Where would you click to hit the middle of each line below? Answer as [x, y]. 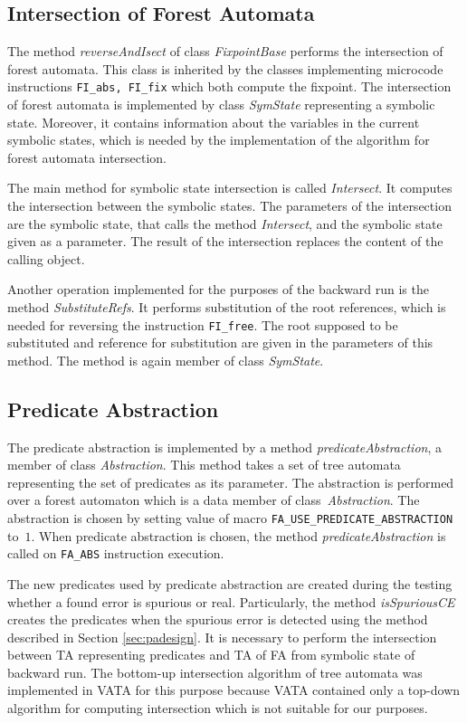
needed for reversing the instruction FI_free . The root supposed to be [203, 324]
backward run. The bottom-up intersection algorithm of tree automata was [215, 672]
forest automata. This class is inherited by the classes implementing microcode [225, 68]
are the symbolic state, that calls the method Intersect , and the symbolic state [225, 223]
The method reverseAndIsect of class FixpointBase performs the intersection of [225, 51]
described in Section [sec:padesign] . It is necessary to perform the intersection [222, 637]
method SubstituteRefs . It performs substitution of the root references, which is [227, 306]
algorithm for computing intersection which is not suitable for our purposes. [218, 708]
